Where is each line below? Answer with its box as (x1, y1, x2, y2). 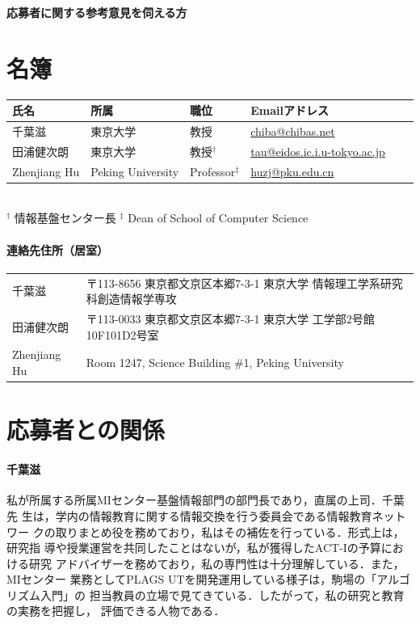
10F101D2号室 (86, 326, 159, 343)
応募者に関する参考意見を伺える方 (6, 4, 187, 20)
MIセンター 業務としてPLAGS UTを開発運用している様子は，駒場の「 (6, 571, 377, 588)
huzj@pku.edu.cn (250, 162, 334, 179)
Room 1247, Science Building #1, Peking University (86, 354, 344, 371)
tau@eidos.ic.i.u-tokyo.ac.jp (250, 142, 385, 159)
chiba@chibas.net (250, 123, 335, 140)
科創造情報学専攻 (86, 290, 177, 307)
